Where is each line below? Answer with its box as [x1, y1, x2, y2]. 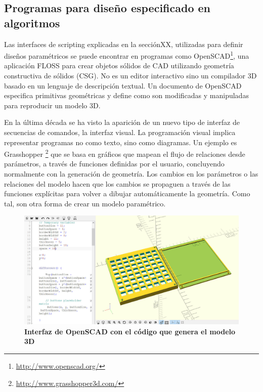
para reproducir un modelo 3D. [4, 100, 101, 110]
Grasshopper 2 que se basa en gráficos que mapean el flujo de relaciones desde [4, 147, 245, 159]
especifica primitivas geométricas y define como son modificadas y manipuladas [4, 90, 249, 101]
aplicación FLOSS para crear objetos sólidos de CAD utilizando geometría [4, 60, 234, 71]
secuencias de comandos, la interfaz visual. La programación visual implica [4, 127, 236, 137]
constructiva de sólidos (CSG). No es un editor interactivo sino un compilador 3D [4, 70, 257, 81]
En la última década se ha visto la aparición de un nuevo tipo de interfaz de [4, 117, 240, 127]
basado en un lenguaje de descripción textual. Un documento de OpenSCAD [4, 80, 242, 91]
